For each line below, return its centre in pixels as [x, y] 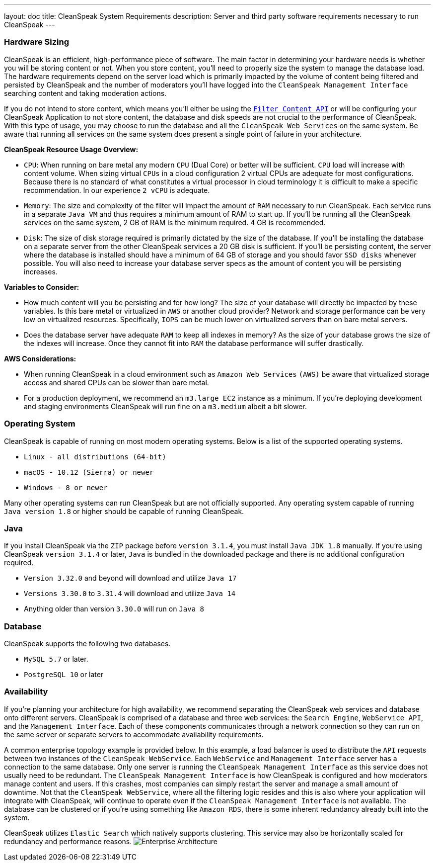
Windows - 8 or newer [66, 487]
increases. [41, 271]
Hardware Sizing [37, 42]
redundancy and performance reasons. [68, 841]
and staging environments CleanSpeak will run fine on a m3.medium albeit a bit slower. [165, 406]
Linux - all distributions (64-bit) [95, 457]
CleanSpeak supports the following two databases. [87, 644]
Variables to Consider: [42, 287]
